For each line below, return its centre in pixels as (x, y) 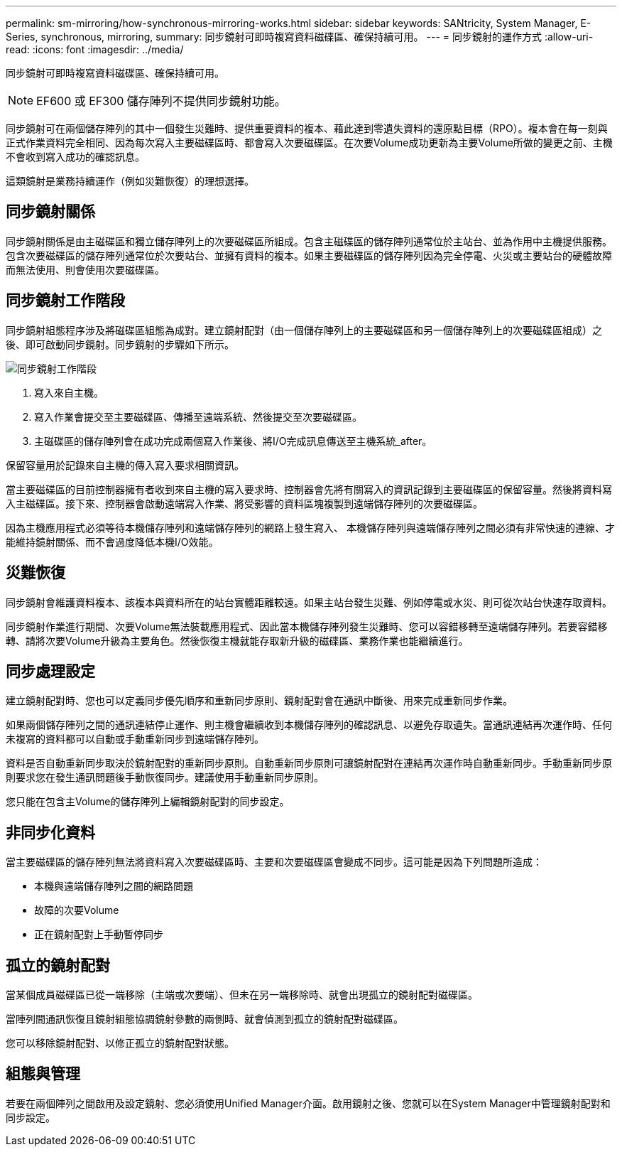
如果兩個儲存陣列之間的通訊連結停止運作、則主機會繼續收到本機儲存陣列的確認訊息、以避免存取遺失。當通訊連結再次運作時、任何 (309, 725)
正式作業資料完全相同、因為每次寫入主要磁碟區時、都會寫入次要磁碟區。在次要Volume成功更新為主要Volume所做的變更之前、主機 (309, 142)
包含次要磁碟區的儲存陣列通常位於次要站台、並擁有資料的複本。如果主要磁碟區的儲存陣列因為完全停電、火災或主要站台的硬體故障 (309, 255)
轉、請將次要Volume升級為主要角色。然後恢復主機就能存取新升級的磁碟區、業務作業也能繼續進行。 (237, 640)
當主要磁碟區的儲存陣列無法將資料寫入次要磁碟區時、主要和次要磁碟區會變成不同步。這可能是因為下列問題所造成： (274, 862)
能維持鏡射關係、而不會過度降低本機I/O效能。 (112, 542)
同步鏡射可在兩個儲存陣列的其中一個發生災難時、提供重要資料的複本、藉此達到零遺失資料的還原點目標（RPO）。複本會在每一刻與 (307, 128)
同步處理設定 (50, 671)
